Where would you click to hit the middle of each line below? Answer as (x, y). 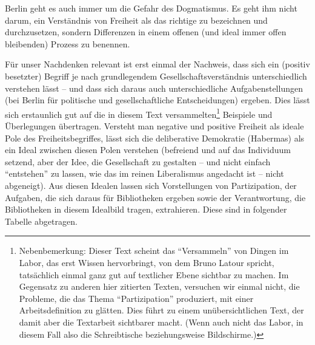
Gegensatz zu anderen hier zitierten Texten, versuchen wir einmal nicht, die (159, 286)
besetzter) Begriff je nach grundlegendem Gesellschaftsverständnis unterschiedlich (156, 76)
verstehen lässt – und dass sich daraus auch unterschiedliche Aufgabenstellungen (154, 88)
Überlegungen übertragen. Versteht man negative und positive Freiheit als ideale (154, 126)
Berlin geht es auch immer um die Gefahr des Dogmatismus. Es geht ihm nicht (151, 8)
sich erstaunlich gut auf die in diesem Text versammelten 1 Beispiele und (139, 113)
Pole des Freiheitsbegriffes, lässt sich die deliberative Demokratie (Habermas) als (155, 138)
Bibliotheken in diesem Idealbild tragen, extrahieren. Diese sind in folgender (146, 209)
